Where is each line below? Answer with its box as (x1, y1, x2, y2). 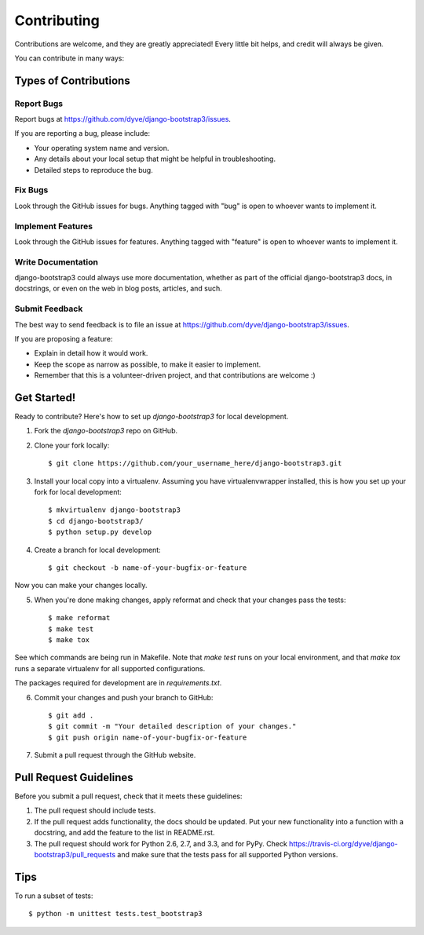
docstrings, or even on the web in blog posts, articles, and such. (14, 283, 223, 294)
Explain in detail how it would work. (34, 349, 148, 358)
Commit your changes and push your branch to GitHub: (34, 692, 214, 702)
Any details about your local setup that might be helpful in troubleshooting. (34, 154, 276, 164)
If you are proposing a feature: (14, 334, 113, 343)
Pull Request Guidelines (14, 770, 133, 784)
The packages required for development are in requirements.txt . (14, 678, 222, 688)
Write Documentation (14, 256, 98, 267)
